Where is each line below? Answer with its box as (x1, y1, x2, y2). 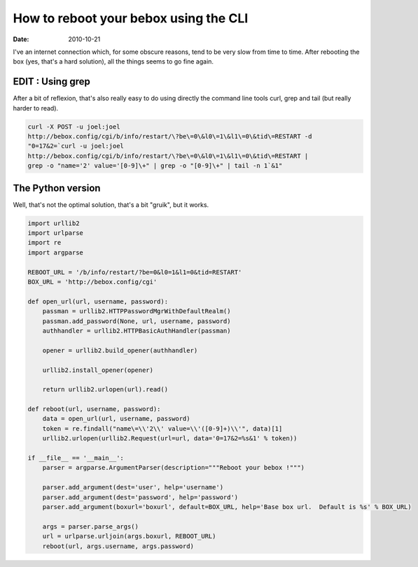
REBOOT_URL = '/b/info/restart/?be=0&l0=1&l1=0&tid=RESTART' (27, 268, 242, 276)
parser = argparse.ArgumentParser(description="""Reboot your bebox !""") (42, 464, 305, 472)
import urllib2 (27, 219, 80, 227)
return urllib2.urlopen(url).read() (42, 385, 168, 394)
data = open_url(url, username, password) (42, 415, 190, 423)
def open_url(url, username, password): (27, 297, 168, 306)
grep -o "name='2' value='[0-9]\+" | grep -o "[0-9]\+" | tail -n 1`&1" (27, 162, 283, 170)
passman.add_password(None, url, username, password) (42, 317, 231, 325)
